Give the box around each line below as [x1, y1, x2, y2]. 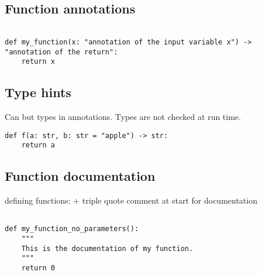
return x [21, 57, 55, 66]
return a [21, 141, 55, 150]
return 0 [21, 264, 55, 273]
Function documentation [5, 167, 156, 185]
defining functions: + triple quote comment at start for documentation [5, 194, 257, 207]
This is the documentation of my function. [21, 244, 194, 253]
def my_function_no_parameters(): [5, 225, 139, 233]
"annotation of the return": [5, 47, 118, 56]
